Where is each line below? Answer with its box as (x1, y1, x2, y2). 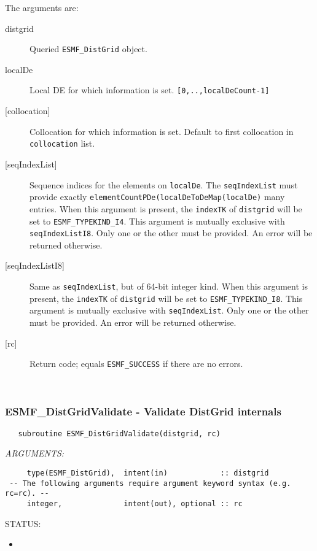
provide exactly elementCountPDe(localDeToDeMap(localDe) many (29, 190, 285, 203)
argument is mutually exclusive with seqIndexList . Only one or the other (29, 304, 309, 317)
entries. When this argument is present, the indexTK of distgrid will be (29, 202, 302, 215)
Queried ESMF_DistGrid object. (29, 42, 147, 55)
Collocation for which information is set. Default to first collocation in (29, 125, 294, 137)
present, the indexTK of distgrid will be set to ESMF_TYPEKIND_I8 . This (29, 291, 303, 304)
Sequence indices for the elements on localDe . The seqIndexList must (29, 178, 298, 191)
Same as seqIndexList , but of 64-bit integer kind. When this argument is (29, 280, 308, 292)
